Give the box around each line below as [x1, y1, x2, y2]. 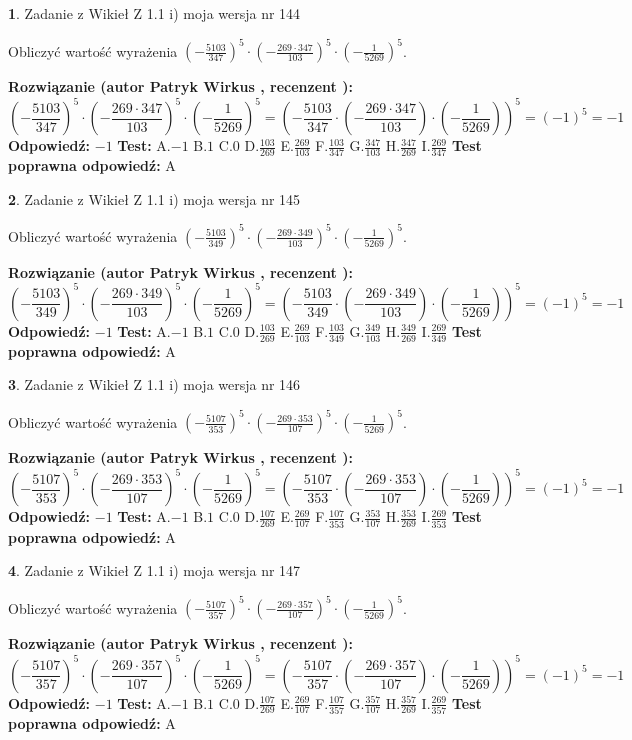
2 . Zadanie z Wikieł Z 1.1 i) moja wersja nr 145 [8, 188, 301, 209]
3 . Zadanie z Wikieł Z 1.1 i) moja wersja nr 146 [8, 374, 301, 395]
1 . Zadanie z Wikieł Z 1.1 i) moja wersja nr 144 [8, 3, 301, 23]
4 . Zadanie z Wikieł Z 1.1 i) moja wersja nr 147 [8, 560, 301, 581]
